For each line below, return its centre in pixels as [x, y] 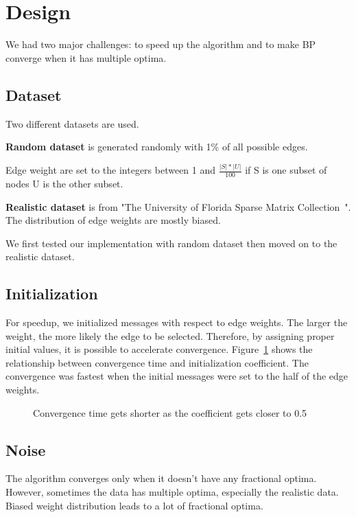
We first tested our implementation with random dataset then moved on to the [171, 243]
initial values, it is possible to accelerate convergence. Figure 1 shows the [159, 349]
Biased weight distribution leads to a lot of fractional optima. [134, 505]
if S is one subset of [286, 170]
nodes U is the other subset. [64, 183]
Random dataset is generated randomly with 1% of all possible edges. [157, 147]
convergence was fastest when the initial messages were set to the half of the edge [177, 376]
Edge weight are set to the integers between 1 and [111, 170]
